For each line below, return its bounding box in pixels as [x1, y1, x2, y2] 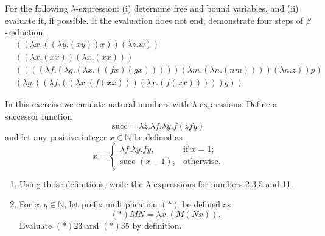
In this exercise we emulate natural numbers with [5, 97, 189, 110]
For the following [5, 2, 68, 14]
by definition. [132, 218, 182, 231]
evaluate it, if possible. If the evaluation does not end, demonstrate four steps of [5, 13, 304, 26]
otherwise [183, 157, 218, 166]
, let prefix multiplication [64, 198, 158, 210]
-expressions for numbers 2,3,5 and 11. [150, 177, 293, 190]
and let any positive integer [5, 131, 107, 143]
